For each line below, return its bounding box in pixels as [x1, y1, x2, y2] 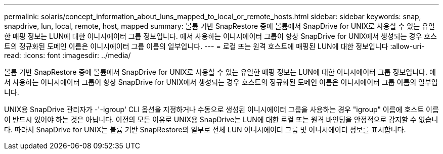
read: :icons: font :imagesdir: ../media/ [4, 51, 131, 60]
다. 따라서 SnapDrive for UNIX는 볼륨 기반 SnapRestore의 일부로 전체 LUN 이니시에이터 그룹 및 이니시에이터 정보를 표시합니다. [4, 125, 406, 134]
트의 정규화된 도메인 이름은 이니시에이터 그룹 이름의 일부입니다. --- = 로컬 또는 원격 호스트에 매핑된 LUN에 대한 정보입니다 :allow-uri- [4, 42, 425, 50]
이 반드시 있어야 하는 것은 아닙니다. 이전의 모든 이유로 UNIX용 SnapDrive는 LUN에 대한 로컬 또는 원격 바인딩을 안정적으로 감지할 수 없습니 [4, 115, 438, 124]
